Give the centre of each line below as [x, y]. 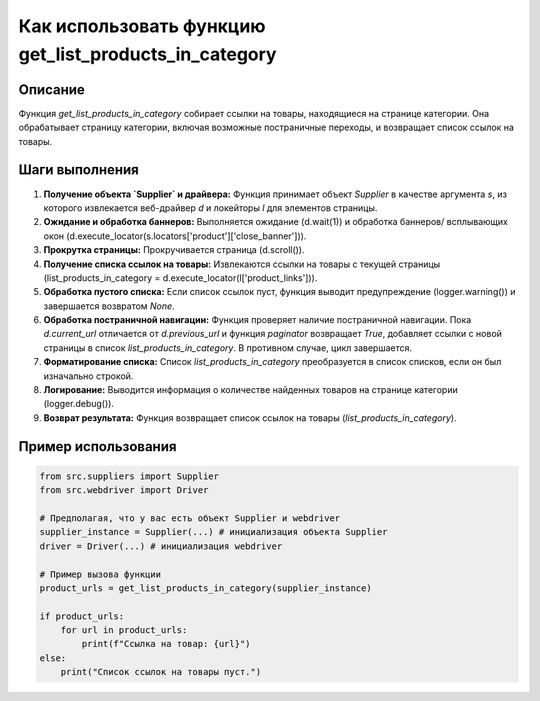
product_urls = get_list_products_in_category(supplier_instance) [205, 588]
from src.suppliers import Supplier [129, 476]
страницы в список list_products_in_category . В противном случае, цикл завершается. [228, 347]
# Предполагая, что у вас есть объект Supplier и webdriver [190, 518]
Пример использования [97, 446]
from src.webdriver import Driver [124, 490]
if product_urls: [82, 616]
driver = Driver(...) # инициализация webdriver [161, 546]
